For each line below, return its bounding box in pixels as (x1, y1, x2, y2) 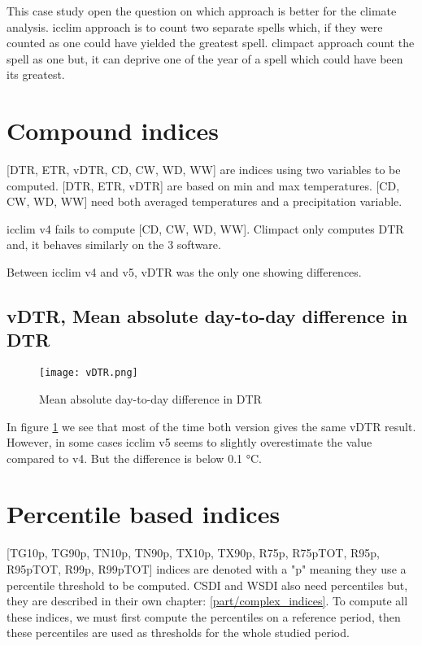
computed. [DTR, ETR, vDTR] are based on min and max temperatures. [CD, (7, 177, 400, 194)
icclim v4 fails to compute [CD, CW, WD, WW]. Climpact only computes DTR (7, 220, 404, 237)
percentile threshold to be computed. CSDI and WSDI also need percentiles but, (7, 576, 408, 593)
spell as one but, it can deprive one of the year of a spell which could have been (7, 50, 403, 67)
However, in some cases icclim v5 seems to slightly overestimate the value (7, 434, 372, 451)
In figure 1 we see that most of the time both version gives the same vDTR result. (7, 417, 416, 434)
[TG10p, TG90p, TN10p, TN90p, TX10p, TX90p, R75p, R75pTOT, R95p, (7, 544, 380, 561)
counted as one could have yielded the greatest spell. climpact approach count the (7, 34, 415, 51)
